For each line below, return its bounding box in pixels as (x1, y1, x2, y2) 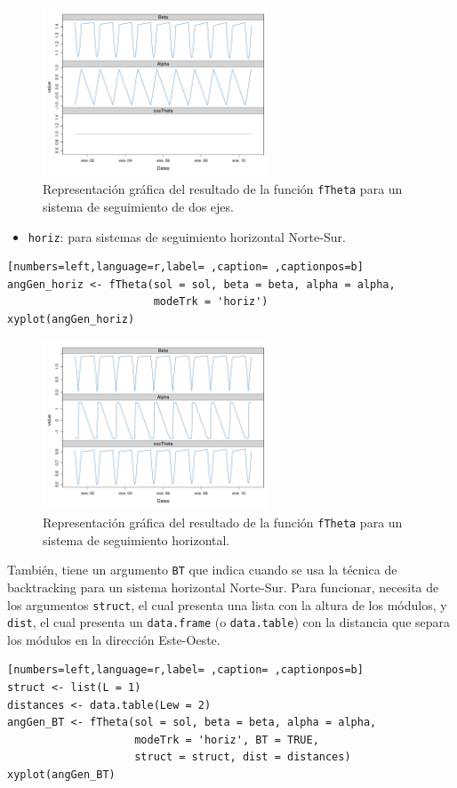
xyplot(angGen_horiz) (7, 313, 135, 326)
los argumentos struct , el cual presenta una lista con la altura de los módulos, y (7, 595, 447, 614)
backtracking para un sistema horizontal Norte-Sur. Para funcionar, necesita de (7, 577, 439, 596)
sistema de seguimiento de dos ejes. (43, 197, 234, 216)
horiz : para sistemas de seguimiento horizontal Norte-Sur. (28, 227, 346, 245)
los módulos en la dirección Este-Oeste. (7, 630, 220, 648)
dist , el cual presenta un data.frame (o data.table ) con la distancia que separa (7, 613, 451, 631)
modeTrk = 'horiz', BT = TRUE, (134, 733, 319, 746)
